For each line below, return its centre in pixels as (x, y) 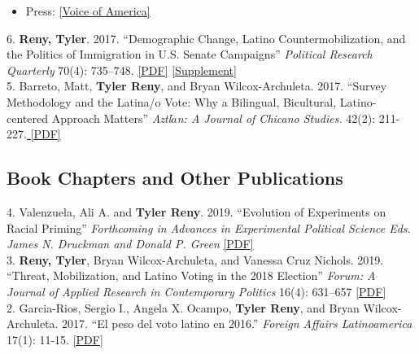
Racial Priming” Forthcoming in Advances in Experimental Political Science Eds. (209, 227)
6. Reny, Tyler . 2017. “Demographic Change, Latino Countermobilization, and (206, 38)
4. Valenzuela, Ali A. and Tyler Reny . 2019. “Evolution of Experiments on (196, 211)
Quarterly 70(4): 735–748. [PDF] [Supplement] (122, 70)
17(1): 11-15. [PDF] (55, 339)
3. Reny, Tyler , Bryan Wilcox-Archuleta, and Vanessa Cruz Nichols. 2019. (195, 259)
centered (27, 118)
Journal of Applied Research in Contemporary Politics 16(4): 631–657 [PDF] (196, 291)
